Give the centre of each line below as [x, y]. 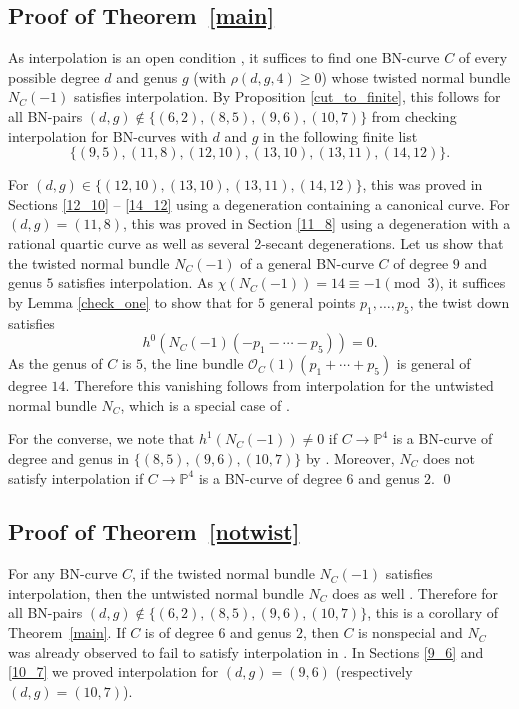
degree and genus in [69, 457]
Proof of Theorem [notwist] [154, 531]
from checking [414, 115]
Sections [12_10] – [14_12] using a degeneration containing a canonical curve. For [259, 203]
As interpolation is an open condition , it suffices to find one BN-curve [224, 57]
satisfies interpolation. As [135, 282]
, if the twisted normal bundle [223, 573]
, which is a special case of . [205, 404]
